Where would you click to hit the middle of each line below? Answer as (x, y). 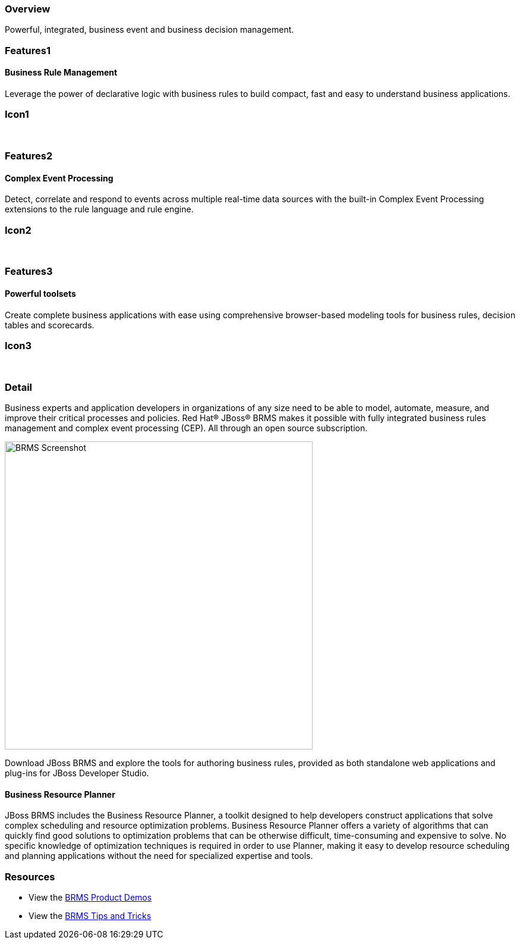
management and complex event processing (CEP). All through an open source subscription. (186, 428)
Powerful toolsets (40, 294)
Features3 (29, 272)
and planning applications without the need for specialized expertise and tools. (159, 856)
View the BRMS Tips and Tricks (90, 916)
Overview (28, 9)
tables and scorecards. (50, 325)
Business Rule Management (61, 73)
